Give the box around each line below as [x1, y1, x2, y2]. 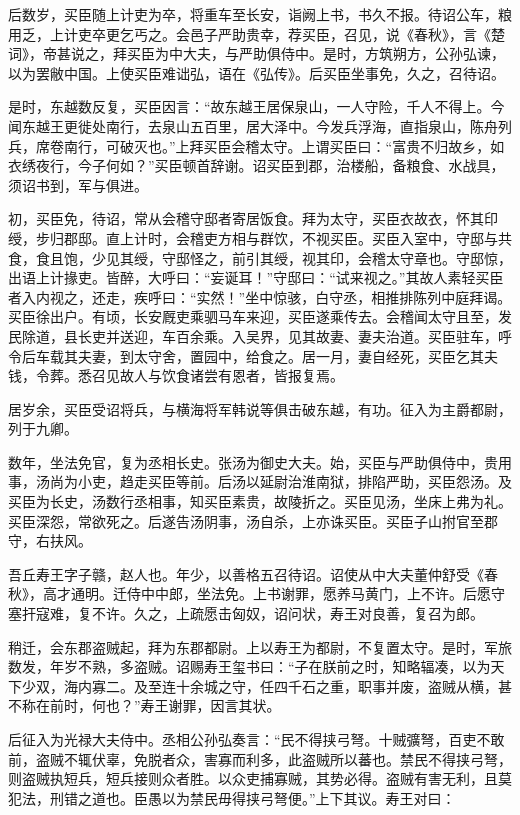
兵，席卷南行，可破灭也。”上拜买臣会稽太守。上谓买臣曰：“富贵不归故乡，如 [8, 135, 505, 156]
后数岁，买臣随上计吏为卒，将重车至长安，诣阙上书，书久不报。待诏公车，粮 [8, 4, 512, 24]
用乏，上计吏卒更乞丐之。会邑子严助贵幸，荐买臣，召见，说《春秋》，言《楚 [8, 23, 505, 44]
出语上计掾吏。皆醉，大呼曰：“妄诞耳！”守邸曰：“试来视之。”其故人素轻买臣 [8, 267, 504, 288]
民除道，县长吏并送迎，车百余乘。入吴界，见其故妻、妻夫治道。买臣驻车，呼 [8, 325, 512, 346]
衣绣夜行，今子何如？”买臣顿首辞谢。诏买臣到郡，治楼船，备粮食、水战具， [8, 155, 505, 176]
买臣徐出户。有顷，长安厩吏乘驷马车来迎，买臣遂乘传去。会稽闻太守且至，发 [8, 306, 512, 327]
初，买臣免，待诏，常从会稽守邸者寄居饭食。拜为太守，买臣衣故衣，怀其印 [8, 208, 498, 229]
